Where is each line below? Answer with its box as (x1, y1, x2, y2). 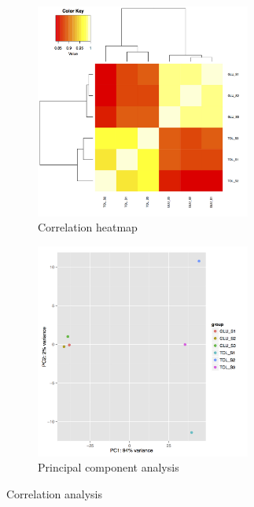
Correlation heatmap (38, 219, 138, 235)
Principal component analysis (38, 459, 179, 476)
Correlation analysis (6, 485, 102, 501)
